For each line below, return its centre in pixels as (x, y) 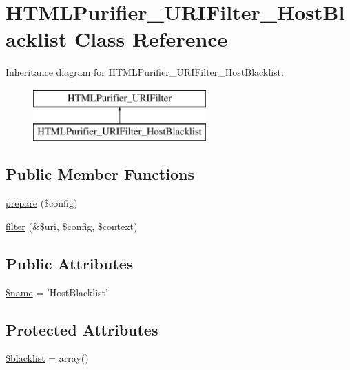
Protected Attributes (82, 329)
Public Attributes (70, 263)
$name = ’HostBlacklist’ (57, 292)
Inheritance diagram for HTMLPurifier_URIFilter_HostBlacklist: (145, 72)
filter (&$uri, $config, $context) (72, 226)
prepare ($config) (42, 203)
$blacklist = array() (47, 358)
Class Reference (151, 39)
